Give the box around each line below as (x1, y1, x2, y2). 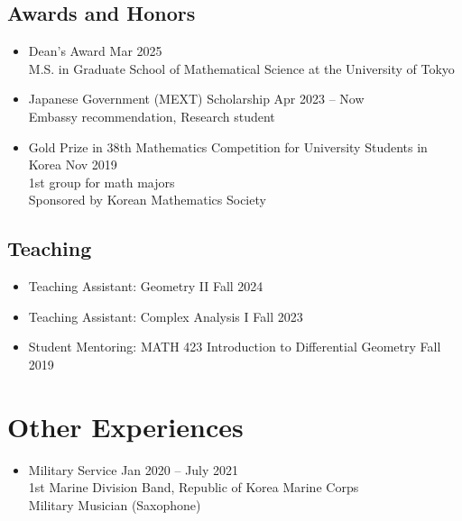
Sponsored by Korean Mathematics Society (28, 190, 266, 209)
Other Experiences (7, 407, 244, 444)
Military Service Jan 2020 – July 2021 (28, 460, 239, 479)
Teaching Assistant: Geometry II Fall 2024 (28, 277, 263, 296)
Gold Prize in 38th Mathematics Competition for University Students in (28, 137, 428, 156)
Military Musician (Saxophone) (28, 495, 201, 514)
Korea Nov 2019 (28, 155, 117, 174)
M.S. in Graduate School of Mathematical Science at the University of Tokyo (28, 59, 455, 78)
